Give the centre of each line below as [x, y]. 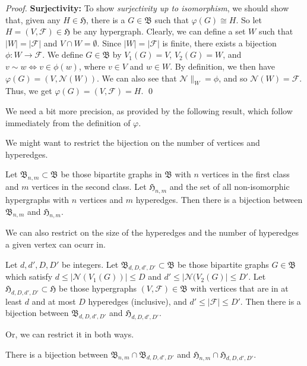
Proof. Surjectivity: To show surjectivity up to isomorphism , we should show [147, 8]
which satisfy [29, 276]
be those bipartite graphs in [111, 174]
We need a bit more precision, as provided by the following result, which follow [149, 110]
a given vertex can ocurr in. [56, 244]
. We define [63, 54]
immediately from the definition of [68, 122]
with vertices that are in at [239, 288]
